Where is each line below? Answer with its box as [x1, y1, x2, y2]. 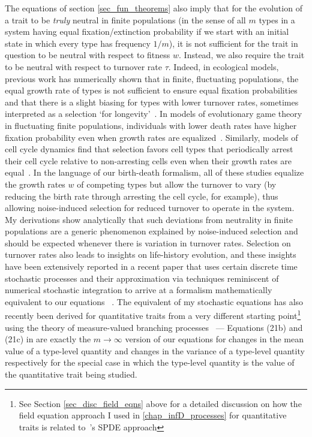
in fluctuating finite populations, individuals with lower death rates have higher [5, 119, 297, 131]
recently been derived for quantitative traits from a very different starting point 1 [5, 308, 301, 322]
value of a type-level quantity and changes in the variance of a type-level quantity [5, 344, 305, 357]
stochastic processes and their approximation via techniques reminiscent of [5, 272, 279, 284]
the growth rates [5, 177, 65, 190]
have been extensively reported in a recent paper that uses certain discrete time [5, 260, 298, 273]
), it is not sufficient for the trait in [169, 37, 298, 49]
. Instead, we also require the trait [179, 49, 305, 61]
